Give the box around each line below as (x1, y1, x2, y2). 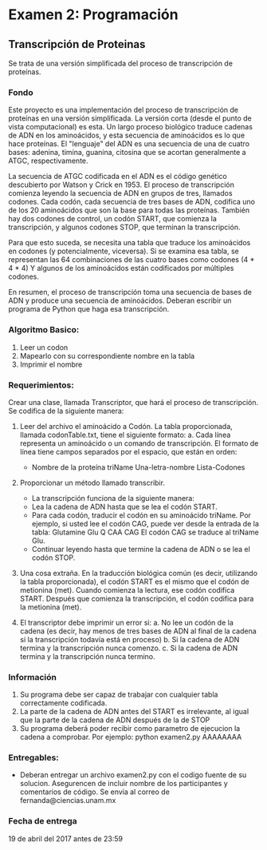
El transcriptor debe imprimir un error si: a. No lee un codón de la (19, 618, 234, 627)
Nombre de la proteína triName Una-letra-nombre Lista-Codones (31, 462, 245, 472)
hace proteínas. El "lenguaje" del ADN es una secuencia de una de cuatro (8, 139, 249, 149)
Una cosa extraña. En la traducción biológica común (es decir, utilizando (19, 568, 257, 578)
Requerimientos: (8, 379, 74, 391)
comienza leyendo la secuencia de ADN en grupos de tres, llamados (8, 189, 233, 198)
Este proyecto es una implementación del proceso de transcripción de (8, 105, 239, 115)
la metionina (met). (19, 602, 82, 612)
